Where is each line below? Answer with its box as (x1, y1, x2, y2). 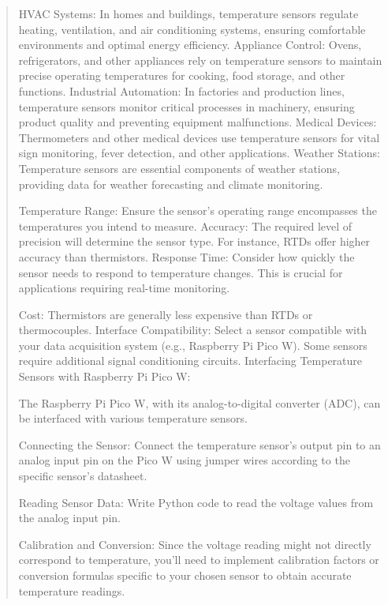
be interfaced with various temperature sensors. (18, 410, 248, 427)
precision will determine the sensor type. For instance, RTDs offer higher (18, 233, 371, 250)
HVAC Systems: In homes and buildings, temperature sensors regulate (18, 6, 359, 21)
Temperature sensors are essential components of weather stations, (18, 160, 340, 176)
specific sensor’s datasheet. (18, 468, 147, 484)
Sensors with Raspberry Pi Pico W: (18, 368, 191, 385)
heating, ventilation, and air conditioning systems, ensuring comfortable (18, 21, 366, 37)
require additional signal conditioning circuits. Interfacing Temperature (18, 352, 363, 369)
